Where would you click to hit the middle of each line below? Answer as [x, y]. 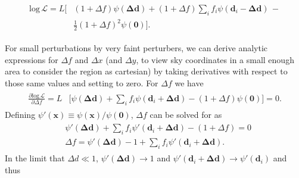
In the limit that [35, 158]
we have [189, 83]
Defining [20, 114]
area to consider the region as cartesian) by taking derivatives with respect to [146, 71]
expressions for [32, 59]
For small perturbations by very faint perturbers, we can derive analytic [136, 48]
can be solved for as [186, 114]
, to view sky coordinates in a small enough [215, 59]
